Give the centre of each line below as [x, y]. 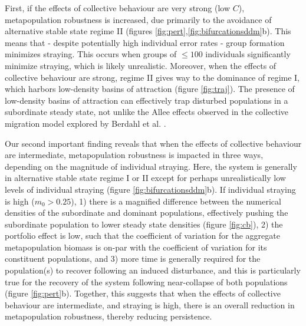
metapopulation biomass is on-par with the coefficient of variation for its [136, 247]
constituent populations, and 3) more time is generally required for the [133, 259]
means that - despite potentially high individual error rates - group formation [145, 42]
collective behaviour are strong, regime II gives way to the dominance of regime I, [152, 77]
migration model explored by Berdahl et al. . [85, 123]
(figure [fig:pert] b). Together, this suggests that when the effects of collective [143, 293]
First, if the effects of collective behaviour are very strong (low [118, 8]
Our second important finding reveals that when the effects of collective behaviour [153, 143]
